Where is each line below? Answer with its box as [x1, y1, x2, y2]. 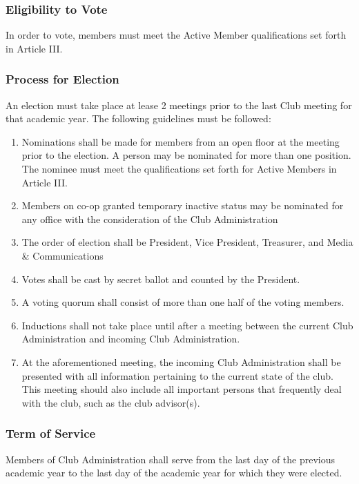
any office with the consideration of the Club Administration [21, 211, 278, 226]
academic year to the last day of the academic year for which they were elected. [6, 465, 342, 480]
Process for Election [6, 70, 119, 88]
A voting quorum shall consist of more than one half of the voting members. [21, 295, 345, 309]
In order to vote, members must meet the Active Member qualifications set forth [6, 28, 347, 42]
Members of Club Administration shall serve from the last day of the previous [6, 452, 336, 466]
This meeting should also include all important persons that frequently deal [21, 382, 342, 396]
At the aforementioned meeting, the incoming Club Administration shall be [21, 354, 341, 369]
